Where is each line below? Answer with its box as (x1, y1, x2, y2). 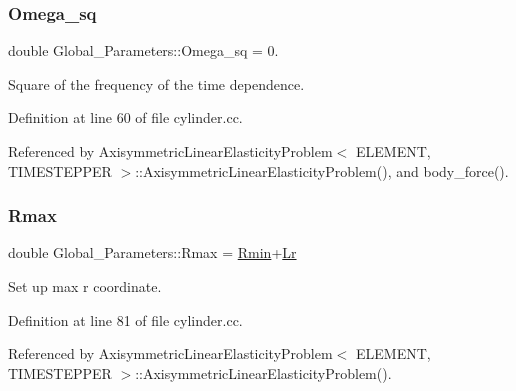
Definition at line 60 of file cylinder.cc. (8, 107, 243, 128)
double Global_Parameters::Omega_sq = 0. (8, 40, 279, 61)
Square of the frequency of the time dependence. (8, 73, 305, 94)
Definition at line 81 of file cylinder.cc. (8, 309, 243, 330)
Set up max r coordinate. (8, 276, 162, 296)
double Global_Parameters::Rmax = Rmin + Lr (8, 242, 297, 263)
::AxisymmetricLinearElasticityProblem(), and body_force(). (135, 160, 509, 181)
